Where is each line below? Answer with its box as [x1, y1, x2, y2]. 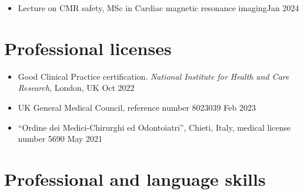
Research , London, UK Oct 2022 [18, 81, 135, 94]
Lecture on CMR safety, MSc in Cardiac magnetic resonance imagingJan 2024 [18, 2, 299, 13]
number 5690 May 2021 [18, 132, 102, 145]
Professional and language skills [4, 166, 266, 190]
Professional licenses [4, 36, 172, 60]
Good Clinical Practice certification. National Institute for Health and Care [18, 70, 289, 82]
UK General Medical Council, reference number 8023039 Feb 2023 [18, 101, 256, 113]
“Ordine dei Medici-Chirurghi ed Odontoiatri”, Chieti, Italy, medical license [18, 121, 291, 133]
